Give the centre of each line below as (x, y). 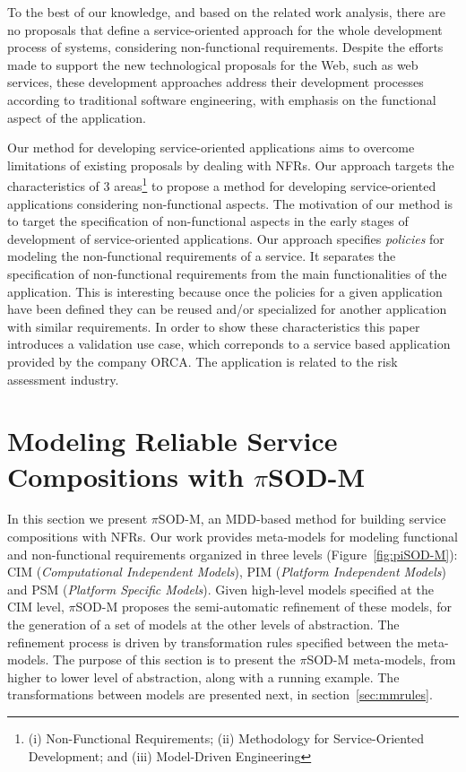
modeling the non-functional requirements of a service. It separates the (202, 256)
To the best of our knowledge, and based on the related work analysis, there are (226, 12)
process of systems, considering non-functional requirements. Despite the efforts (225, 47)
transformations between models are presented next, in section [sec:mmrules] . (220, 694)
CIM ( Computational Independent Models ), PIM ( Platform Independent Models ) (227, 572)
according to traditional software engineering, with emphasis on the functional (222, 99)
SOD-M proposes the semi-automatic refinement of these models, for (263, 607)
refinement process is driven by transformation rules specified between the (210, 642)
